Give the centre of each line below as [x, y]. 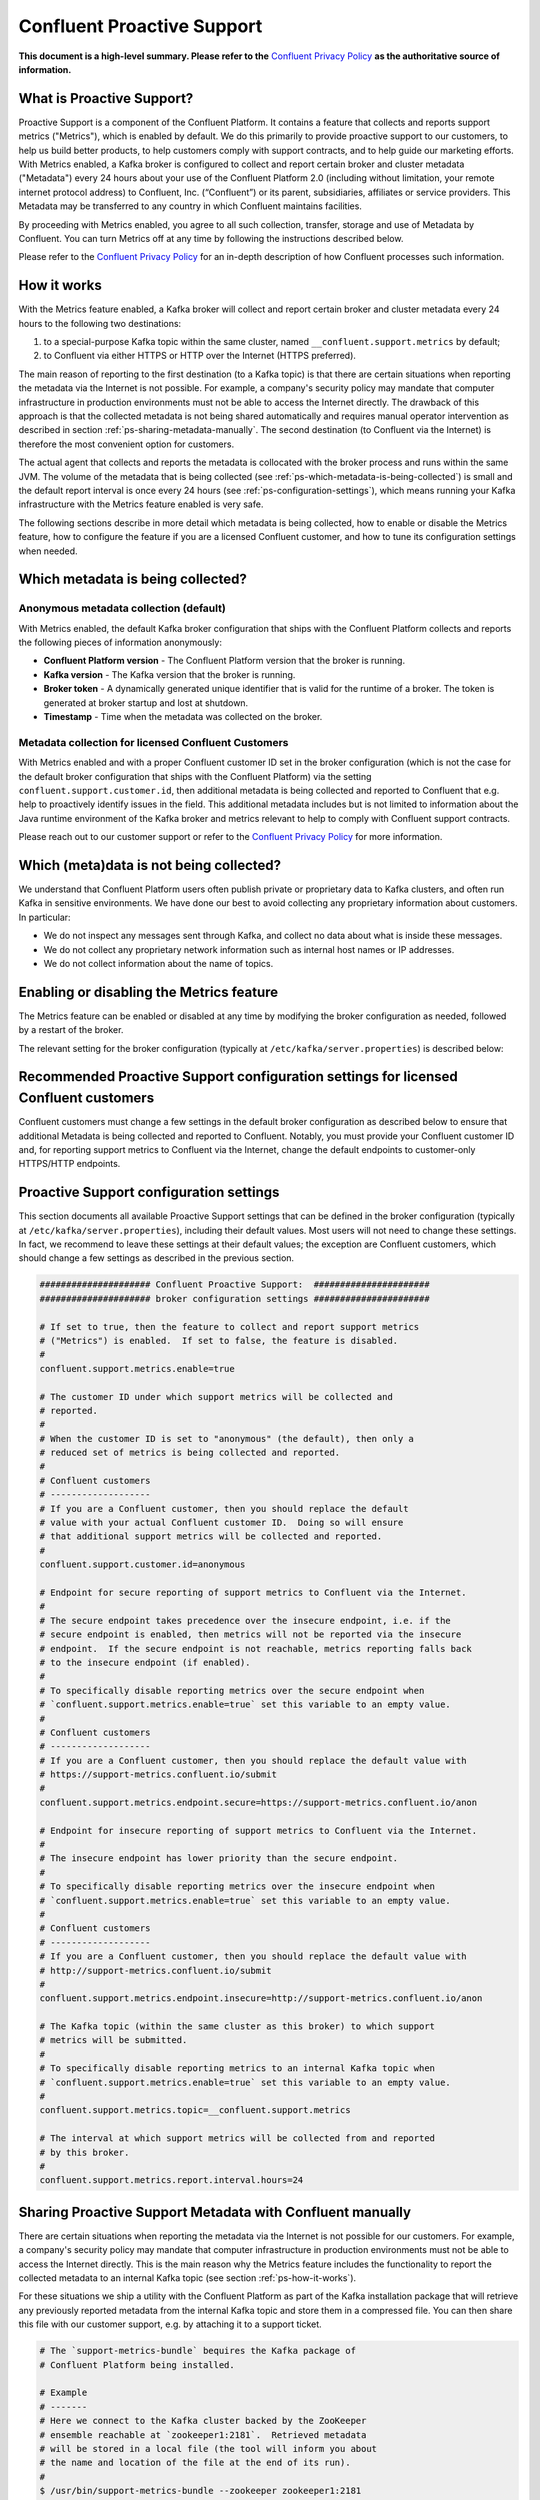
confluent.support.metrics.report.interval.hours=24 [171, 2180]
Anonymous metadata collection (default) [122, 608]
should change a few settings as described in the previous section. [156, 1258]
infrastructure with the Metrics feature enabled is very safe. [141, 504]
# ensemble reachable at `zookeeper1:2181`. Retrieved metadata [203, 2434]
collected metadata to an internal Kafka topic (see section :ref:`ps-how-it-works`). [187, 2278]
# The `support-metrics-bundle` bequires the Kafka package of [198, 2351]
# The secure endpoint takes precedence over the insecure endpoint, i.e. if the [245, 1620]
